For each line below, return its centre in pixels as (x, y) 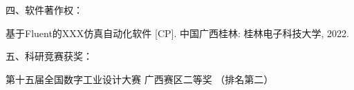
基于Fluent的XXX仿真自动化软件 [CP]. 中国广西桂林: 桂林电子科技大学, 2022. (178, 33)
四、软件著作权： (44, 10)
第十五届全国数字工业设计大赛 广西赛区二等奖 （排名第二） (140, 79)
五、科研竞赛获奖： (49, 56)
